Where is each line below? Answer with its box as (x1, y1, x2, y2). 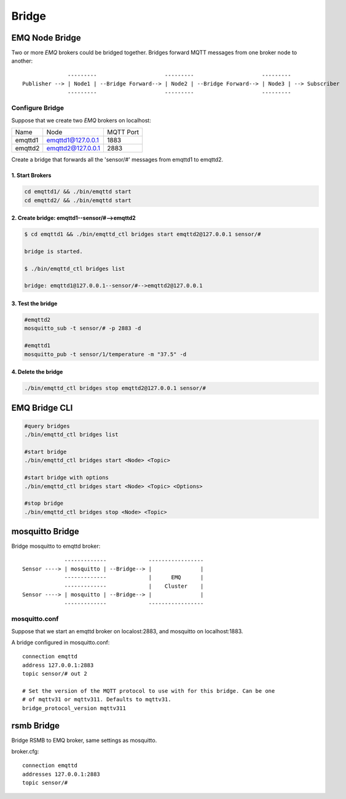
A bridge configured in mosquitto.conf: (11, 639, 110, 646)
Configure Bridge (11, 104, 65, 112)
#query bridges (24, 423, 70, 429)
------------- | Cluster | (64, 582, 204, 590)
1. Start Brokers (11, 172, 52, 179)
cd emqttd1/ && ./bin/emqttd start (24, 188, 132, 195)
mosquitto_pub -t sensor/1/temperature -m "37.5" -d (24, 351, 187, 357)
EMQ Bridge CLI (11, 402, 73, 413)
